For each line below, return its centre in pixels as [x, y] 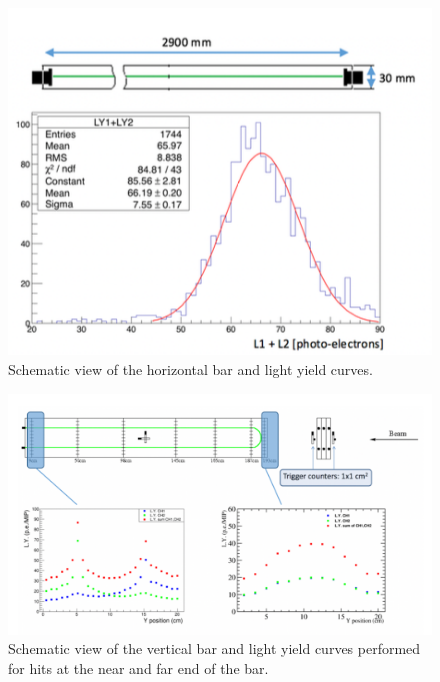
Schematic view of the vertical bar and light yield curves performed [214, 648]
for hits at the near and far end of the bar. [138, 667]
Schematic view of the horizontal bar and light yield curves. [190, 368]
